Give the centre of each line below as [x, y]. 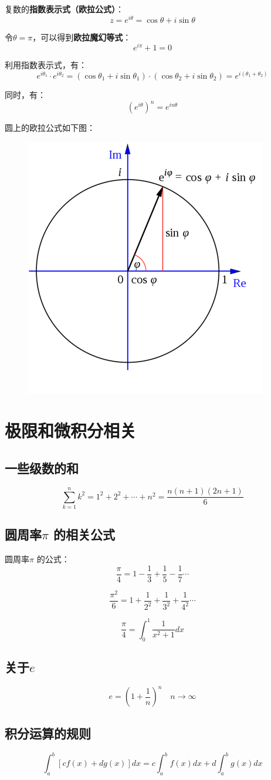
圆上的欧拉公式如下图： [50, 128]
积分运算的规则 [48, 733]
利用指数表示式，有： [46, 65]
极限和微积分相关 [71, 430]
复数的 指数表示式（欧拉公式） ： [64, 9]
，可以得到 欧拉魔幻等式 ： [82, 37]
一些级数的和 [42, 468]
